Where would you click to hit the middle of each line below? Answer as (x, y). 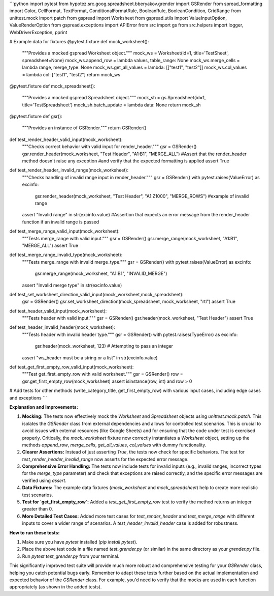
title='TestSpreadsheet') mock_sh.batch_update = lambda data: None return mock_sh (111, 105)
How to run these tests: (35, 532)
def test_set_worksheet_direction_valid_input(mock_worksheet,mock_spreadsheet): (96, 294)
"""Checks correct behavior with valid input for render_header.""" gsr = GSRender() (109, 147)
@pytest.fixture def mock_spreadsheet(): (53, 86)
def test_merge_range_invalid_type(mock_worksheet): (66, 255)
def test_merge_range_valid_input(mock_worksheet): (65, 231)
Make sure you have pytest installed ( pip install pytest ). (80, 542)
